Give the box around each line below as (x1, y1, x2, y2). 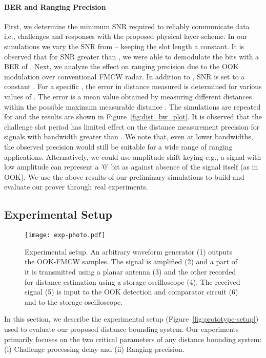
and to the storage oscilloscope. (25, 296, 123, 307)
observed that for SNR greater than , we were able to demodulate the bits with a (4, 51, 259, 61)
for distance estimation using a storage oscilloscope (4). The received (25, 276, 240, 287)
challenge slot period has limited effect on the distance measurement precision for (4, 121, 260, 132)
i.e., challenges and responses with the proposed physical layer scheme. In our (4, 31, 248, 41)
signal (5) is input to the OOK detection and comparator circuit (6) (25, 286, 238, 297)
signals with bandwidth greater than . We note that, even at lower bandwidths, (4, 131, 253, 142)
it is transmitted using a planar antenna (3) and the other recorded (25, 266, 236, 277)
